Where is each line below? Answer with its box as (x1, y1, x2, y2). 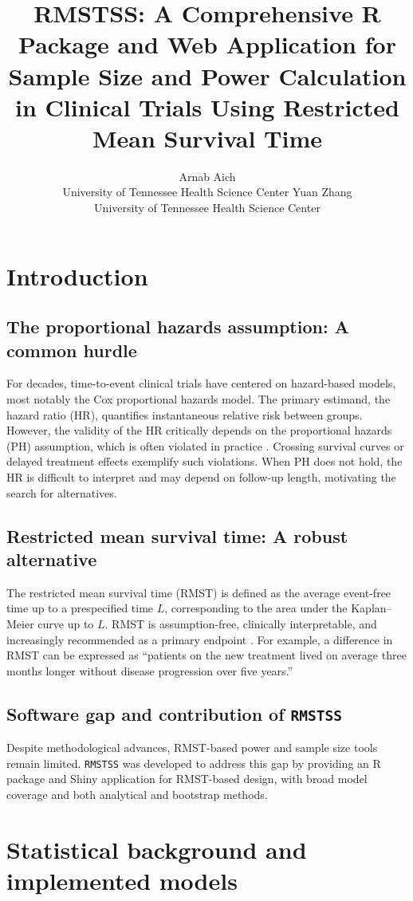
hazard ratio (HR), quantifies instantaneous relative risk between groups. (6, 406, 363, 423)
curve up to (37, 615, 94, 631)
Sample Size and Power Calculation (8, 59, 407, 92)
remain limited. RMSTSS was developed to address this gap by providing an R (6, 754, 381, 771)
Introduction (6, 259, 148, 292)
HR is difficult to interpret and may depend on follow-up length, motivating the (6, 469, 396, 485)
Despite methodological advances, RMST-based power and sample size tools (6, 739, 378, 756)
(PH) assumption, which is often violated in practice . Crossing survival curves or (6, 437, 404, 454)
